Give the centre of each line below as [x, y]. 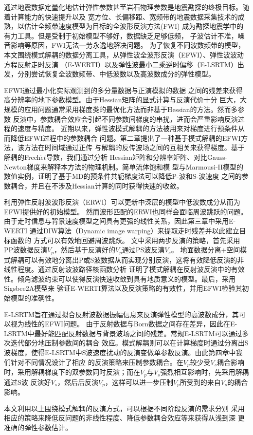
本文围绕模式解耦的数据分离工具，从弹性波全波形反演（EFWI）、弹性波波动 [124, 54]
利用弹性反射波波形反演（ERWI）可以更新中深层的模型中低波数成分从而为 [122, 202]
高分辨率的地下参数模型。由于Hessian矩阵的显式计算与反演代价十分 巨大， [122, 100]
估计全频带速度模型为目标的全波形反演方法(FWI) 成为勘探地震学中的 [134, 26]
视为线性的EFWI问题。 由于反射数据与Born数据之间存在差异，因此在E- [124, 324]
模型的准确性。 [34, 298]
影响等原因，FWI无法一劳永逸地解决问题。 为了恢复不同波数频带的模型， [128, 45]
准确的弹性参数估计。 [38, 427]
